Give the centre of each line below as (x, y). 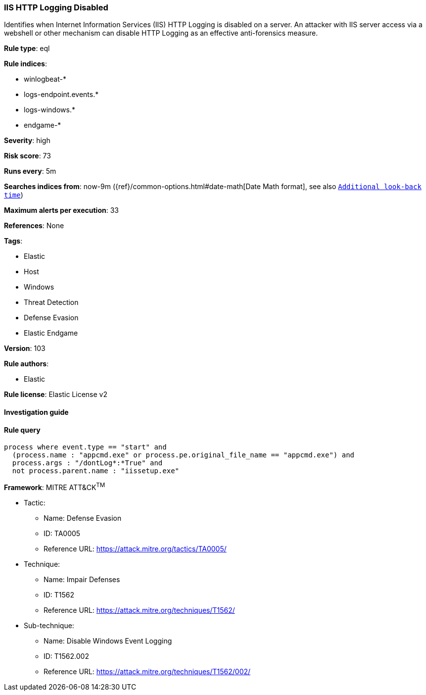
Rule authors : (26, 364)
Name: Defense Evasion (83, 518)
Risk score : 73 (27, 156)
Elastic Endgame (51, 333)
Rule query (22, 430)
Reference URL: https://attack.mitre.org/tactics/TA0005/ (135, 548)
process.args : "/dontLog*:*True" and (87, 463)
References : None (34, 226)
